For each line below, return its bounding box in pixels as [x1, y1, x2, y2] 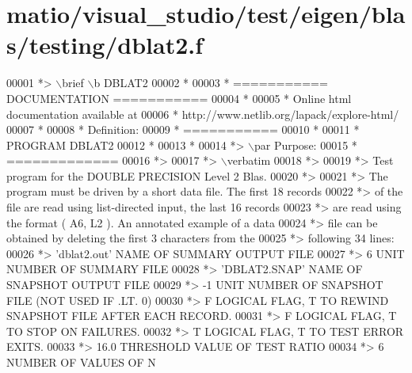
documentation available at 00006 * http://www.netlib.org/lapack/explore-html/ [6, 105, 399, 122]
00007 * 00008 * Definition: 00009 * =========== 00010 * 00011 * [6, 121, 360, 138]
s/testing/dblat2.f [6, 29, 204, 61]
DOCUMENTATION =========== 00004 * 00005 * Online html [6, 89, 352, 106]
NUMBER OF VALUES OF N [6, 354, 156, 370]
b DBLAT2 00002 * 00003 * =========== [93, 74, 328, 91]
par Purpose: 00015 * [254, 136, 357, 153]
